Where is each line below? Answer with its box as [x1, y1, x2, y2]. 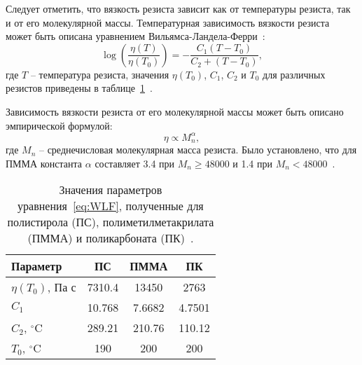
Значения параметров [59, 181, 162, 198]
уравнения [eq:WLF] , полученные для [18, 198, 204, 214]
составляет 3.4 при [95, 156, 175, 170]
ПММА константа [6, 156, 83, 170]
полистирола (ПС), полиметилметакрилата [7, 214, 214, 230]
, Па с [47, 279, 76, 296]
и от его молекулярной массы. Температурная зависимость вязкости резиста [6, 15, 330, 29]
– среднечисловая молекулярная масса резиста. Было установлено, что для [39, 142, 357, 157]
